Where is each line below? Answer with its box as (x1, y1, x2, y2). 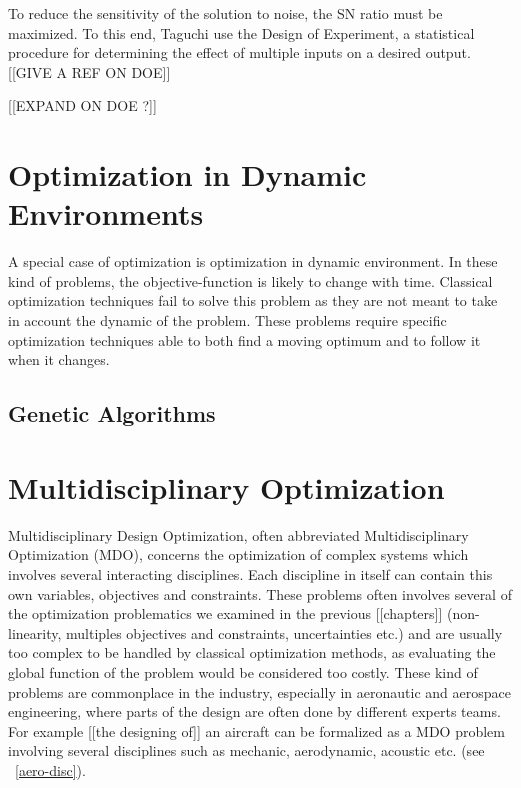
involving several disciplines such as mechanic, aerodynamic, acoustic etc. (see (8, 740, 485, 761)
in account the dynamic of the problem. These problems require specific (8, 310, 447, 331)
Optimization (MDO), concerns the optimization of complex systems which (8, 544, 469, 565)
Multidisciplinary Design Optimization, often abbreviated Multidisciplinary (8, 524, 469, 545)
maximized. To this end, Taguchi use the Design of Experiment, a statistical (8, 22, 475, 43)
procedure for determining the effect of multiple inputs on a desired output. (8, 42, 471, 63)
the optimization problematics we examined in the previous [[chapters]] (8, 603, 443, 624)
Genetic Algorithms (8, 398, 216, 429)
